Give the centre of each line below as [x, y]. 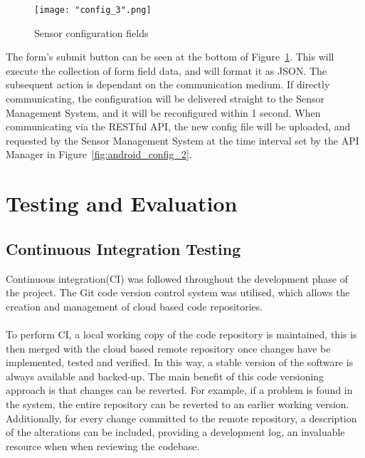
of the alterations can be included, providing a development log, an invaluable [175, 432]
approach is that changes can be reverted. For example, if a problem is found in [179, 390]
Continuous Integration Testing [123, 248]
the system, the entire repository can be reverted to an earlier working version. [178, 404]
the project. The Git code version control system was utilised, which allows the [178, 292]
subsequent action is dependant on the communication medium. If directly [168, 84]
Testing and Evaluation [122, 203]
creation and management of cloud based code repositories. [134, 306]
